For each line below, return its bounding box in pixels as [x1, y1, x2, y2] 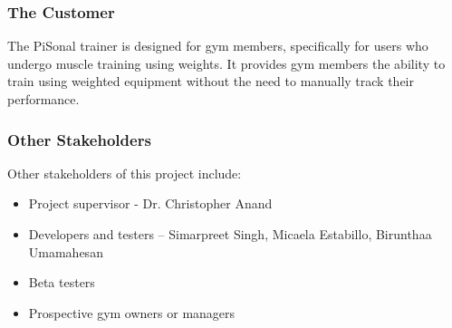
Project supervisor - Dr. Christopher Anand [28, 194, 273, 213]
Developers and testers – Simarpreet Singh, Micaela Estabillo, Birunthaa [28, 225, 432, 243]
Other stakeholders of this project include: [7, 163, 242, 182]
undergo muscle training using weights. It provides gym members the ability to [7, 53, 446, 72]
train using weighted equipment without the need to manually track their [7, 72, 414, 91]
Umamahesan [28, 242, 103, 261]
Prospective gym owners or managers [28, 303, 236, 322]
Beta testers [28, 273, 95, 292]
